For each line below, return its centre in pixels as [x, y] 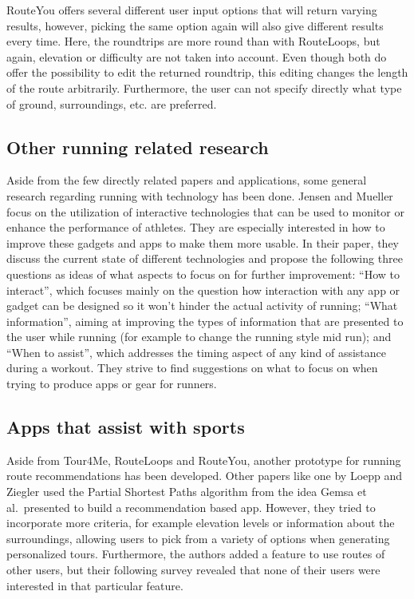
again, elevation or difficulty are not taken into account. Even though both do [197, 56]
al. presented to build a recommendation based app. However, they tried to [191, 507]
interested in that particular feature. [95, 585]
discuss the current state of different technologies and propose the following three [205, 258]
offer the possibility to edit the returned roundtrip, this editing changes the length [207, 72]
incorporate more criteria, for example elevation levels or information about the [201, 523]
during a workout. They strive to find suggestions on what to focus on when [192, 368]
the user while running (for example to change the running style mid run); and [199, 337]
